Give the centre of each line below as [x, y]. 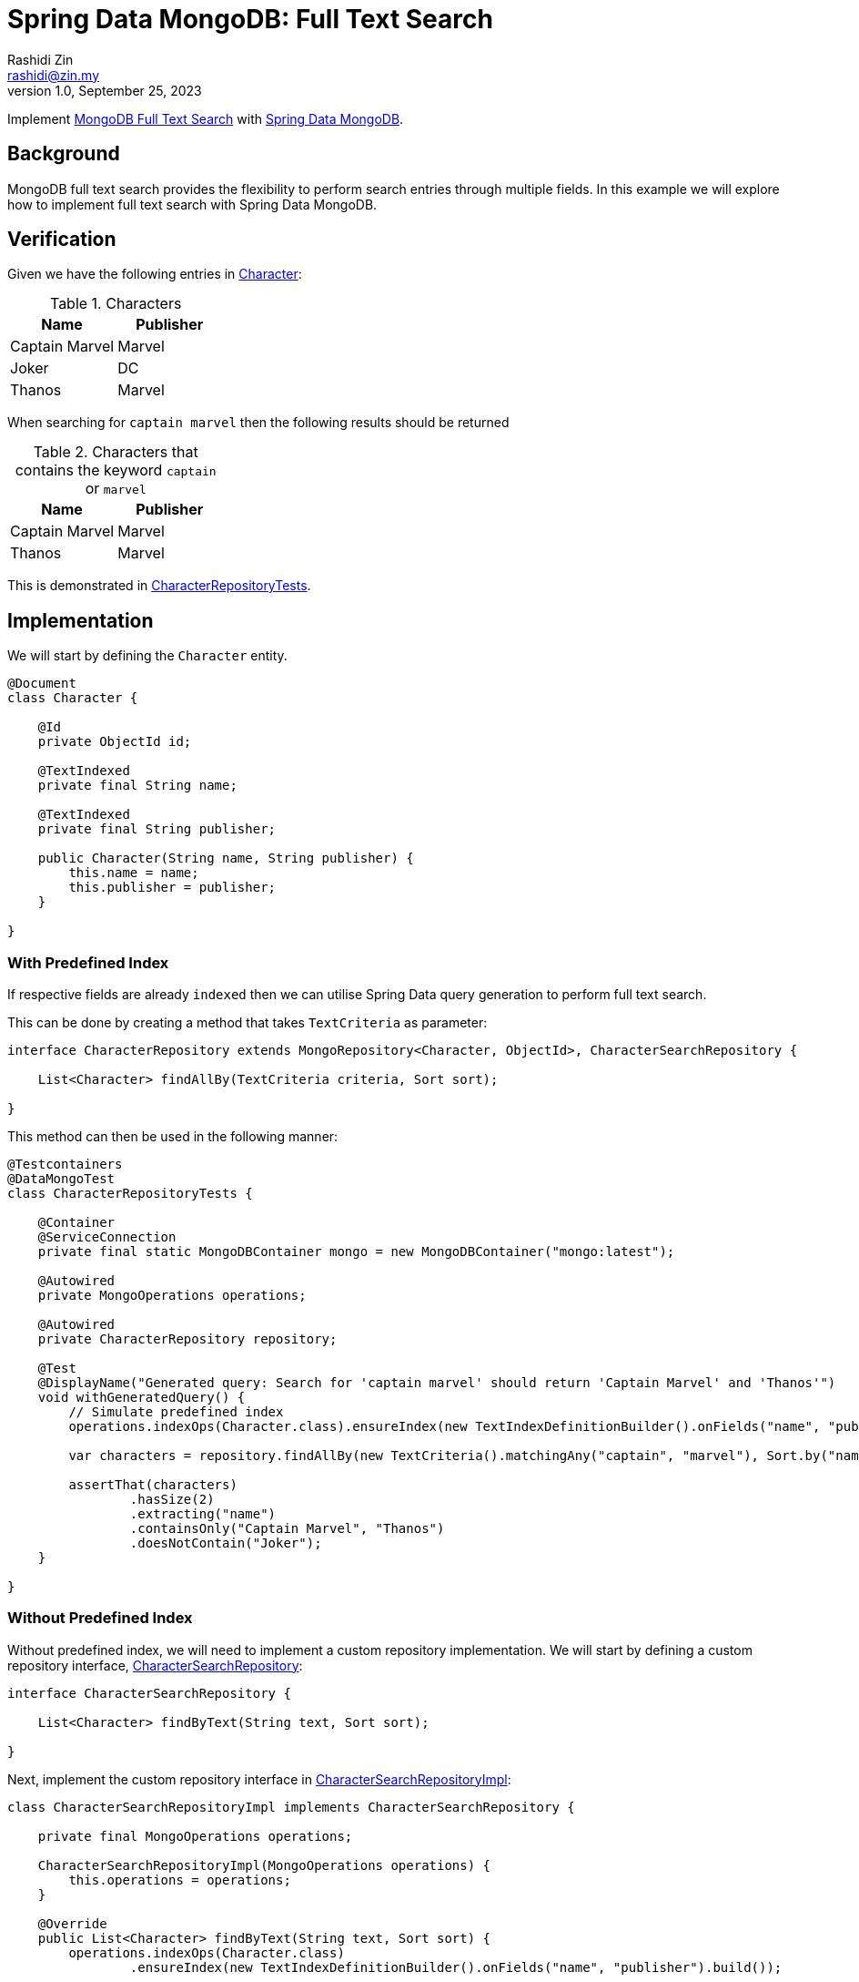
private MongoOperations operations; [172, 1296]
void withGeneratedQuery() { [141, 1398]
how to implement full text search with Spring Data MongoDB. [192, 204]
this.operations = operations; [180, 1880]
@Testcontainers [65, 1165]
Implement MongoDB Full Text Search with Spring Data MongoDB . [206, 118]
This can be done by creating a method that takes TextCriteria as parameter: [248, 1023]
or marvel [116, 489]
